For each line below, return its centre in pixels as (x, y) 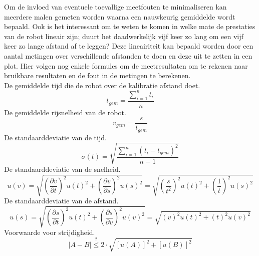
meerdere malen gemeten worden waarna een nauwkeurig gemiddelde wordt (120, 16)
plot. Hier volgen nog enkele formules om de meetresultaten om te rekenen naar (126, 65)
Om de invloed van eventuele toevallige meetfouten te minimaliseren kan (115, 7)
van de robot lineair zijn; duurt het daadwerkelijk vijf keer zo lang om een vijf (124, 36)
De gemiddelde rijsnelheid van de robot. (65, 112)
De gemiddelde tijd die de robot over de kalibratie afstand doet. (102, 85)
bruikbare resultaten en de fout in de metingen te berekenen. (97, 75)
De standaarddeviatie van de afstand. (61, 201)
